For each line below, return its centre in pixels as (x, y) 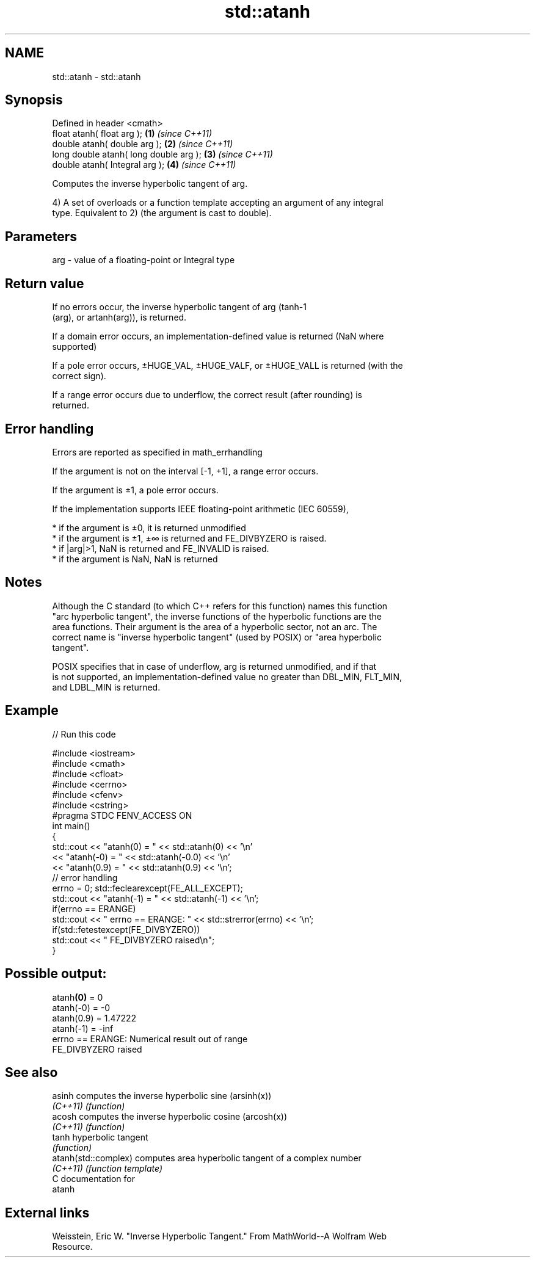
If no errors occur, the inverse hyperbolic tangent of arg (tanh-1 (179, 307)
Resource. (72, 1247)
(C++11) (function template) (107, 1169)
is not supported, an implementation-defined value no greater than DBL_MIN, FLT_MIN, (227, 676)
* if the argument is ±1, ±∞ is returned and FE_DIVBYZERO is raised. (189, 538)
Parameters (41, 236)
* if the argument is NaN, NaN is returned (135, 559)
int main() (71, 825)
